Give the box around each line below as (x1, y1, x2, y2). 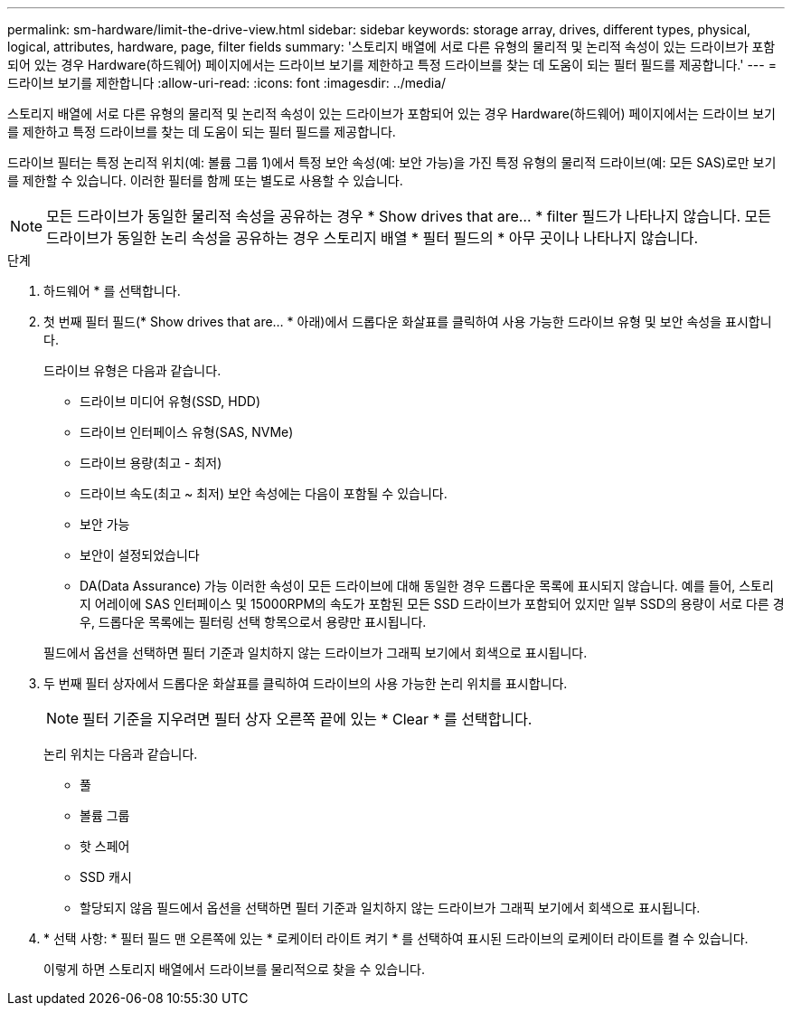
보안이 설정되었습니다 (80, 547, 200, 563)
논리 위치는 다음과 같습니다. (43, 746, 198, 762)
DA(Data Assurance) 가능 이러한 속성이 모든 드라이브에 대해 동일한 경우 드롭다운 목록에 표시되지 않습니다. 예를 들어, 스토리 (80, 578, 774, 593)
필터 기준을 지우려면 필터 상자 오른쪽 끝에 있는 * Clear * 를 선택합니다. (82, 710, 533, 728)
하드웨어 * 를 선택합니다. (43, 283, 181, 298)
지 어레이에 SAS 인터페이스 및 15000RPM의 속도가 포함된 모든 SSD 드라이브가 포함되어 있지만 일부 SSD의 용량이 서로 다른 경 (80, 596, 785, 611)
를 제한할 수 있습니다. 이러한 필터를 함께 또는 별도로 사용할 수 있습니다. (7, 173, 403, 188)
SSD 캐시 (80, 869, 132, 885)
